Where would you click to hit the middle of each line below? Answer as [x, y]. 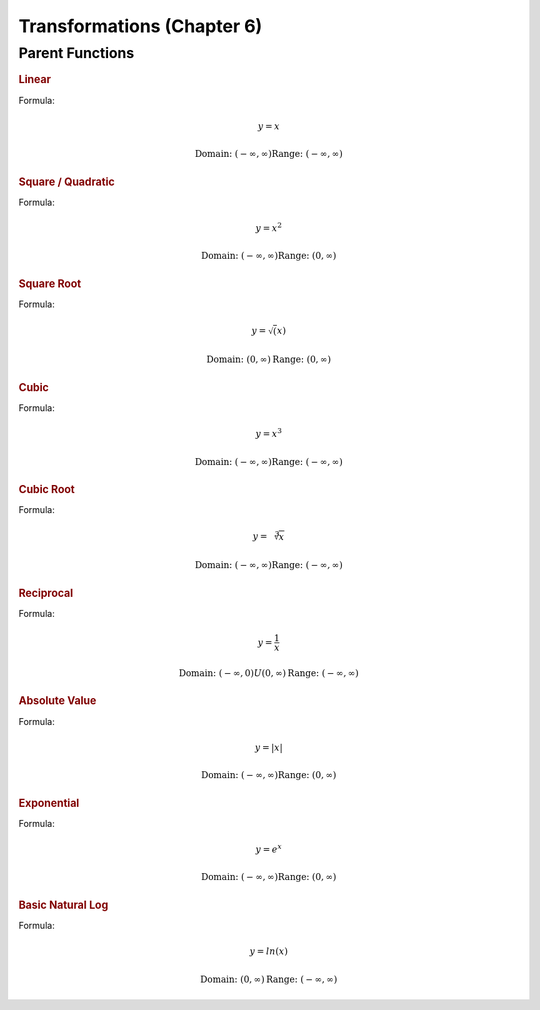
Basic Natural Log [63, 905]
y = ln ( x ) [269, 951]
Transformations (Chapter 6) [140, 26]
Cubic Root [46, 489]
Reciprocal [46, 593]
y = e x [269, 848]
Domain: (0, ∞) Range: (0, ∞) [269, 359]
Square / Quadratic [66, 182]
